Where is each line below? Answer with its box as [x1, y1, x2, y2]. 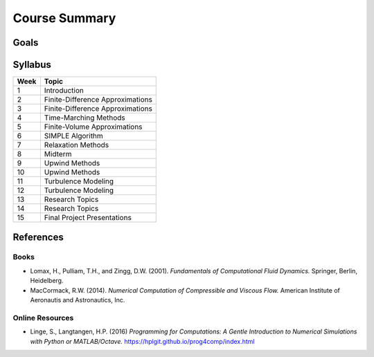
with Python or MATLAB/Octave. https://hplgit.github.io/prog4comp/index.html [30, 337, 255, 345]
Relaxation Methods [44, 140, 109, 150]
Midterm [44, 149, 72, 159]
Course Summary [12, 10, 116, 26]
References [12, 231, 64, 243]
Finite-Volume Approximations [44, 122, 143, 131]
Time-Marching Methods [44, 113, 126, 122]
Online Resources [12, 313, 74, 322]
